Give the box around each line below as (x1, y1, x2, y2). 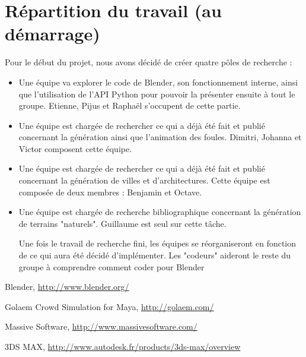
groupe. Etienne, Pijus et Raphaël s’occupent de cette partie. (18, 99, 241, 112)
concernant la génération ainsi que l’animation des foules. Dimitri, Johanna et (18, 131, 302, 143)
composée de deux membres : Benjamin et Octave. (18, 185, 202, 198)
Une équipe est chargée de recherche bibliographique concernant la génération (18, 206, 301, 218)
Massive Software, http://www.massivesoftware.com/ (5, 320, 197, 333)
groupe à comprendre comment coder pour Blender (18, 260, 205, 273)
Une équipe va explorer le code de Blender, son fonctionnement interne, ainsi (18, 75, 298, 88)
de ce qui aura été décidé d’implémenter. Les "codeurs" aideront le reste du (18, 249, 291, 261)
